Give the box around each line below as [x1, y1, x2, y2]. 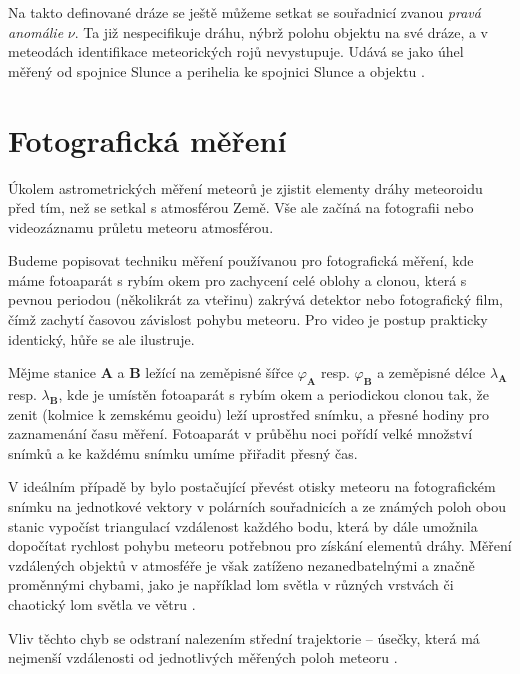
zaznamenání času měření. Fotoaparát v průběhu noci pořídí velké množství [8, 423, 473, 444]
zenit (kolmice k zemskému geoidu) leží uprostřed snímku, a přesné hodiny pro [8, 403, 490, 424]
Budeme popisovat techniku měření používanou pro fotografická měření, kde [8, 250, 474, 271]
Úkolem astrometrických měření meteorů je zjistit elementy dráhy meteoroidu [8, 177, 483, 198]
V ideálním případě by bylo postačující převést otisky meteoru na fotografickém [8, 476, 496, 497]
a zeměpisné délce [377, 362, 486, 383]
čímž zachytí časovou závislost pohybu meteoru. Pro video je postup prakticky [8, 309, 488, 330]
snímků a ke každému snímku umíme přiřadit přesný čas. [8, 442, 358, 463]
